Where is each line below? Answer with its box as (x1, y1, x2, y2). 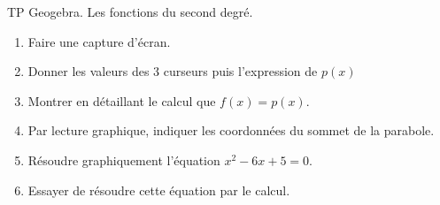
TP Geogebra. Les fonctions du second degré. (7, 3, 253, 20)
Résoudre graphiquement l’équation (27, 150, 220, 169)
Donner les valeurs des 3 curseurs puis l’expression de (27, 62, 318, 80)
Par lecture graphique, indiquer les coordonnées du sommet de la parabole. (27, 121, 435, 140)
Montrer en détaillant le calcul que (27, 91, 216, 110)
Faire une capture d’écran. (27, 32, 171, 50)
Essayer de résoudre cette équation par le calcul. (27, 180, 290, 199)
